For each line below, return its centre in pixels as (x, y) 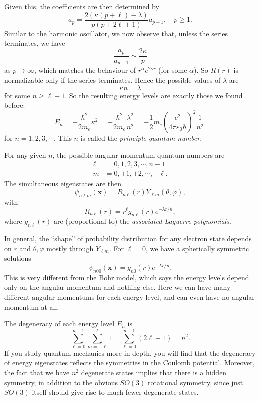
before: (15, 105)
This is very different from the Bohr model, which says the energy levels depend (127, 277)
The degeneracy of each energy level (59, 324)
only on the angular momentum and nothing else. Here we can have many (117, 287)
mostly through (70, 248)
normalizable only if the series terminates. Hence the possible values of (112, 79)
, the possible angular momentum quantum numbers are (139, 154)
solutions (18, 258)
